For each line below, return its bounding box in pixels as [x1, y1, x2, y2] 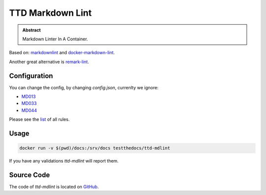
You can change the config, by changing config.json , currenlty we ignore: [9, 84, 159, 91]
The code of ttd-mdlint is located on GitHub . [9, 184, 99, 190]
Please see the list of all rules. [9, 116, 70, 123]
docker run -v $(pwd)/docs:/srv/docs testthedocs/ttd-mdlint [19, 145, 170, 151]
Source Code [9, 170, 50, 179]
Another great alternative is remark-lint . [9, 59, 89, 65]
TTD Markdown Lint [9, 7, 92, 18]
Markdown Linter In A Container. [22, 36, 88, 42]
